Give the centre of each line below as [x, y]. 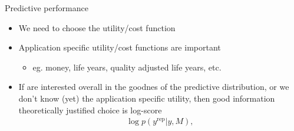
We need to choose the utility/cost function [97, 27]
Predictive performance [47, 8]
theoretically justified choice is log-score [90, 110]
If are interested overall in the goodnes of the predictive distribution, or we [154, 87]
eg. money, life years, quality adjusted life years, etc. [127, 67]
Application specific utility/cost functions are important [120, 47]
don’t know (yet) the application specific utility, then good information [147, 98]
